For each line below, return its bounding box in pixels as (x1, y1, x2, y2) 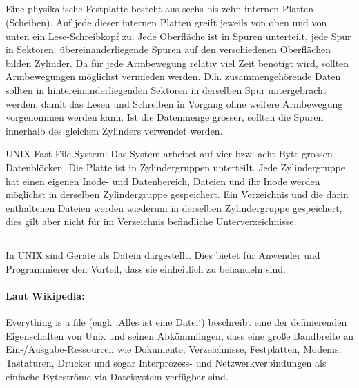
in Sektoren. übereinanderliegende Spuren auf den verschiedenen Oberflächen (6, 42, 331, 57)
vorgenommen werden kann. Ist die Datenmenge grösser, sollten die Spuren (6, 110, 324, 124)
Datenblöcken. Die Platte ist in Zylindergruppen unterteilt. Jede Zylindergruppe (6, 159, 345, 174)
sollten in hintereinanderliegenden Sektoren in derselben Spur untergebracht (6, 82, 327, 97)
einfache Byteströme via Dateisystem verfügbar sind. (6, 369, 229, 383)
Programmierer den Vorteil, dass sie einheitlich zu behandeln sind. (6, 261, 286, 275)
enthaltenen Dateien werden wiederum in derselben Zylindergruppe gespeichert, (6, 200, 342, 215)
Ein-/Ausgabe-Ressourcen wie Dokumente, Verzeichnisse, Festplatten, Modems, (6, 342, 342, 356)
